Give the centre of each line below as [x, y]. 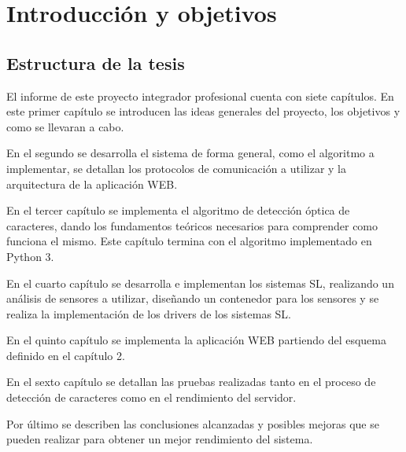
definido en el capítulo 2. [66, 355]
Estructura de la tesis [96, 62]
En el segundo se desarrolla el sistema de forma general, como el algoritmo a [190, 153]
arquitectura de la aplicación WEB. [92, 184]
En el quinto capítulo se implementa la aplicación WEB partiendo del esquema [196, 340]
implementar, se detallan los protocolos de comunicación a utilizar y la [176, 168]
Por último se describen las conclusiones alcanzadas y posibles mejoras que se [193, 423]
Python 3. [30, 256]
